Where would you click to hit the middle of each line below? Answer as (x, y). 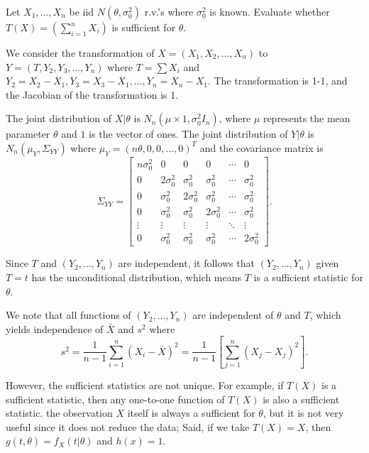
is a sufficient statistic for (308, 277)
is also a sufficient (301, 399)
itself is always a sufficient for (191, 413)
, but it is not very (303, 413)
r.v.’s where (169, 11)
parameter (28, 134)
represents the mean (307, 118)
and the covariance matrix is (261, 147)
